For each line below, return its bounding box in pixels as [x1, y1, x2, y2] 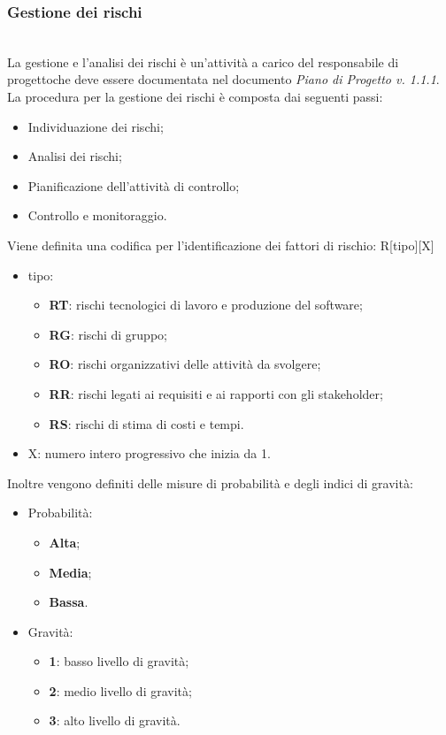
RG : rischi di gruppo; [49, 325, 167, 343]
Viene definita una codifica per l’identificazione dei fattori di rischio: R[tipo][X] [7, 235, 434, 254]
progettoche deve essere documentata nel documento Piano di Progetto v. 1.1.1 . [7, 70, 440, 88]
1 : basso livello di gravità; [49, 652, 189, 670]
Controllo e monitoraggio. [27, 206, 167, 225]
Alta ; [49, 532, 81, 551]
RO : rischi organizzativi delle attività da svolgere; [49, 355, 321, 373]
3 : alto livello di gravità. [49, 711, 181, 730]
